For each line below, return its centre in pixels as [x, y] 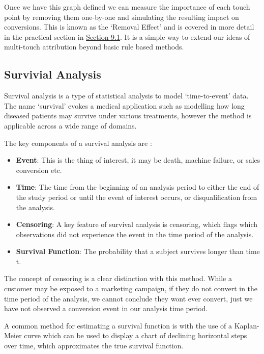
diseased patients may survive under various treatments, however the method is [128, 116]
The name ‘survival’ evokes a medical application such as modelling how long [124, 105]
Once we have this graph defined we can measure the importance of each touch [127, 7]
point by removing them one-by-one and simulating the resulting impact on [122, 17]
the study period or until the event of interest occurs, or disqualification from [137, 197]
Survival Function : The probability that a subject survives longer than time [138, 251]
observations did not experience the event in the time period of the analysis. [135, 234]
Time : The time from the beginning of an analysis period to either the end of [138, 187]
